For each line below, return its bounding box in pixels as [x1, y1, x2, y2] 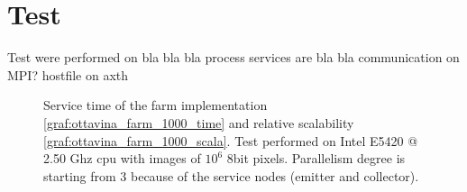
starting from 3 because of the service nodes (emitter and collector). [43, 166, 419, 185]
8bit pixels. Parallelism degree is [226, 149, 406, 168]
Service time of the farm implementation [43, 96, 268, 114]
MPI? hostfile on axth [7, 65, 129, 84]
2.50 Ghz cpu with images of [43, 149, 201, 168]
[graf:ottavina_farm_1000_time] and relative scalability [43, 113, 354, 132]
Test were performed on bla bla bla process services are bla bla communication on [7, 48, 460, 67]
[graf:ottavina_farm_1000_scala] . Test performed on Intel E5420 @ [43, 131, 418, 150]
